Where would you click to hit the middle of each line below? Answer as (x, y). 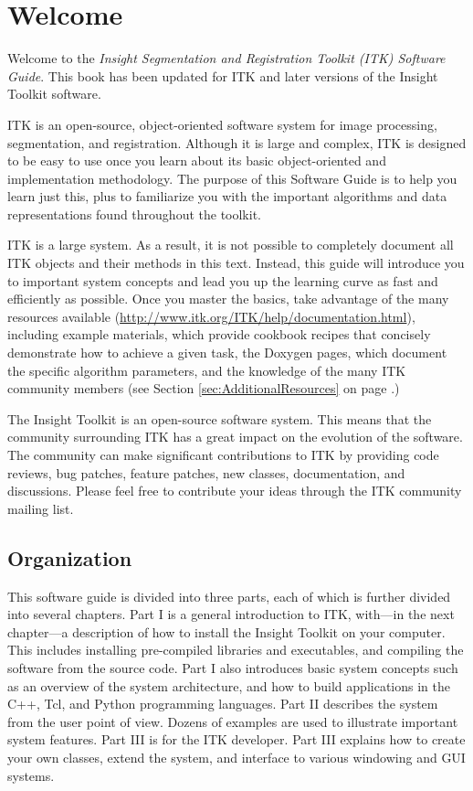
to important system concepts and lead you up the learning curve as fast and (223, 280)
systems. (31, 775)
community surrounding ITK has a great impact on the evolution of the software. (235, 437)
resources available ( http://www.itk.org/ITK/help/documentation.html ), (211, 316)
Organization (70, 557)
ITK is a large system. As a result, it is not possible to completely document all (231, 245)
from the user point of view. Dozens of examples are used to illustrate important (233, 721)
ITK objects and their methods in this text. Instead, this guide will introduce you (236, 263)
